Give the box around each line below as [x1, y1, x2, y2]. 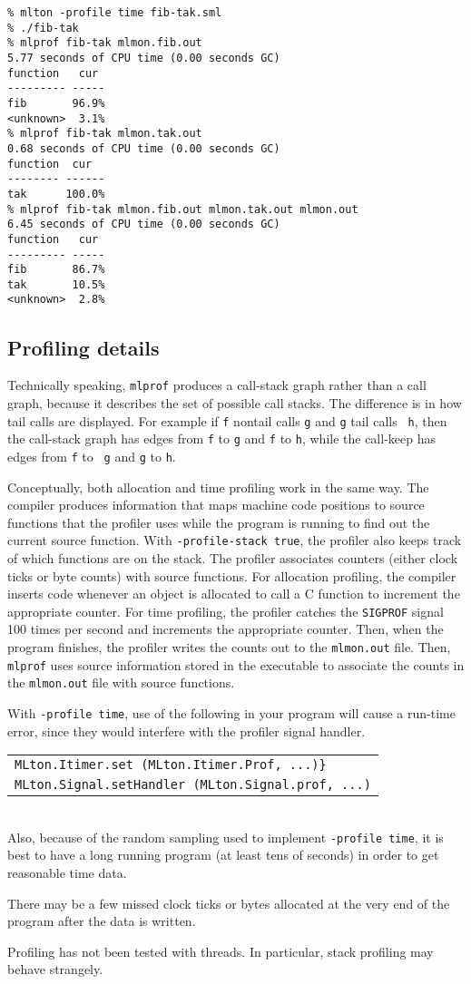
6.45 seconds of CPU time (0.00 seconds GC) [7, 218, 280, 231]
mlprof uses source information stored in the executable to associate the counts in [7, 655, 465, 674]
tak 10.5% [7, 278, 105, 291]
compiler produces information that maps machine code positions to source [7, 495, 425, 514]
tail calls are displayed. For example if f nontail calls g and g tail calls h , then [7, 411, 447, 430]
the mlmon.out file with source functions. [7, 673, 235, 692]
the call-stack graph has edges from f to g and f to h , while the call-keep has [7, 429, 436, 448]
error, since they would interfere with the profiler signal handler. [7, 721, 366, 740]
